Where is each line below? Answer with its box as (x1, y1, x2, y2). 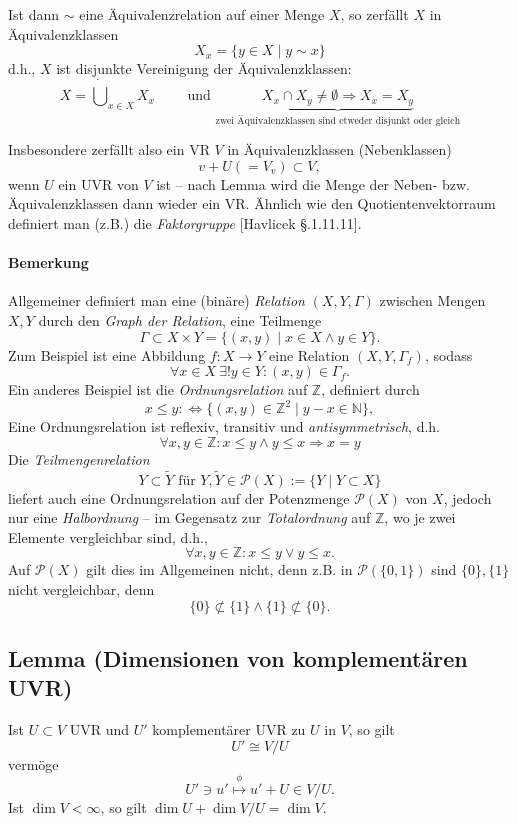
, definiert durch (321, 379, 420, 400)
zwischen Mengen (379, 290, 486, 311)
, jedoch (443, 487, 492, 508)
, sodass (424, 344, 473, 365)
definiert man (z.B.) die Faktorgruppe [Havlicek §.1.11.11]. (8, 213, 362, 233)
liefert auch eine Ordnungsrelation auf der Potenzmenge (8, 487, 350, 508)
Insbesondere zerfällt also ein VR (8, 139, 210, 160)
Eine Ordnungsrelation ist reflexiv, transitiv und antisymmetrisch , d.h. (8, 416, 441, 437)
